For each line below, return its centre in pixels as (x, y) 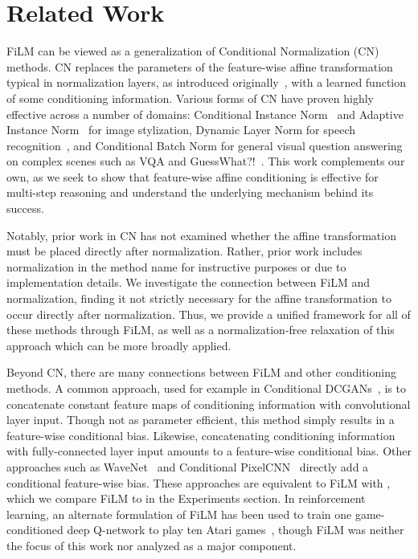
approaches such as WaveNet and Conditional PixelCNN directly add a (188, 466)
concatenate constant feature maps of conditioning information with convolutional (209, 404)
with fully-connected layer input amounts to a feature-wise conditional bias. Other (209, 451)
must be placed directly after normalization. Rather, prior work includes (184, 251)
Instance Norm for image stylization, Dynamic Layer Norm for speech (181, 130)
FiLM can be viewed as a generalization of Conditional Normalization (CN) (193, 51)
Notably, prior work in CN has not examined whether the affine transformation (201, 235)
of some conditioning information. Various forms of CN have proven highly (190, 98)
